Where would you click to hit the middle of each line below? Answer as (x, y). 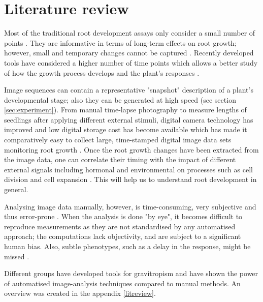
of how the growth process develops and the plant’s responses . (102, 72)
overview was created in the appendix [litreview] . (80, 293)
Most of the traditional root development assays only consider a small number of (130, 33)
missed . (17, 256)
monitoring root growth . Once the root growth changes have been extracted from (131, 149)
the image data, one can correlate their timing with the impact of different (120, 159)
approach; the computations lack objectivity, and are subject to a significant (123, 236)
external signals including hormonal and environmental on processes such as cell (128, 169)
